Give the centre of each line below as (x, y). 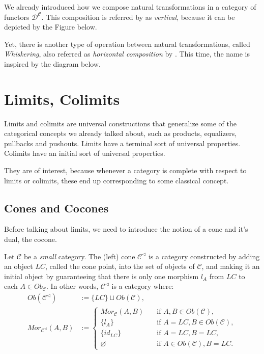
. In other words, (72, 286)
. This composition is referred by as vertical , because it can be (138, 17)
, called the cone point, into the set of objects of (120, 266)
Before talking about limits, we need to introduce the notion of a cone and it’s (126, 229)
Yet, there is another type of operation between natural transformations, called (127, 44)
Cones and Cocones (56, 208)
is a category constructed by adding (204, 256)
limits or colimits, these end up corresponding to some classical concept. (116, 180)
